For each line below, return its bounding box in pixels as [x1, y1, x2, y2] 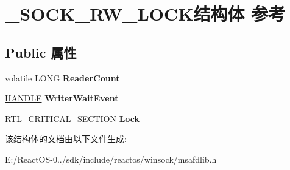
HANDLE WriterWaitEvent [5, 92, 119, 104]
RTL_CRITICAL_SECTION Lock [5, 112, 140, 124]
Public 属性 [5, 42, 77, 61]
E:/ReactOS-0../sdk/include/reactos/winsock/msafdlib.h [5, 152, 217, 165]
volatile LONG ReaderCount [5, 71, 120, 84]
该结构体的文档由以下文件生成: [5, 132, 127, 145]
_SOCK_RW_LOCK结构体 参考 [5, 1, 286, 26]
